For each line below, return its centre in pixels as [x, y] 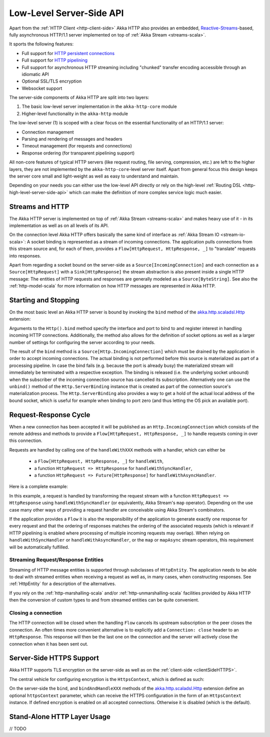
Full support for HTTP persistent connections [68, 53]
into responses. [25, 255]
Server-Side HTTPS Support [54, 658]
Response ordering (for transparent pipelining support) [78, 153]
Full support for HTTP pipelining [54, 60]
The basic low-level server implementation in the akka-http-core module [99, 106]
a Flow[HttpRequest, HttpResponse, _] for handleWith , [99, 461]
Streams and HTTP [39, 207]
